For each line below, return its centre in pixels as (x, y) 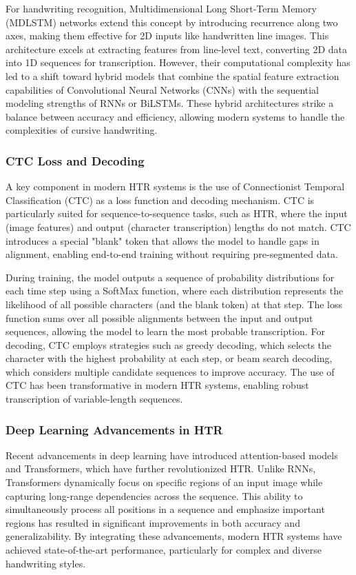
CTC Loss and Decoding (75, 160)
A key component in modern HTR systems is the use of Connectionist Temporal (175, 186)
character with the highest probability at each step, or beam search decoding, (169, 358)
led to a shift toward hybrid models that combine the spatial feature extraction (172, 75)
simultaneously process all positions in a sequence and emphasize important (165, 509)
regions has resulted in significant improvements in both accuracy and (153, 522)
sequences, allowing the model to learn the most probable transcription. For (165, 331)
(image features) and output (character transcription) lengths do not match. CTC (178, 226)
